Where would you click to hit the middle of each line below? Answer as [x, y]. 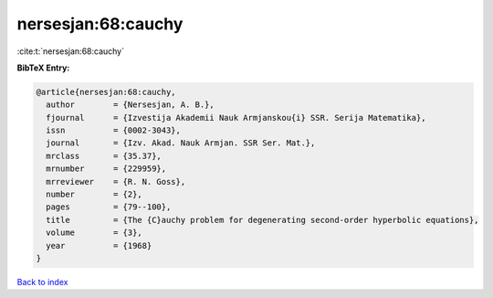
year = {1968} [99, 245]
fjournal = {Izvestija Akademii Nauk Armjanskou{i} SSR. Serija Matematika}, [236, 117]
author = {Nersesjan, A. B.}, [130, 105]
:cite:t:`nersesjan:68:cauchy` [71, 51]
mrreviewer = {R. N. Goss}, [116, 181]
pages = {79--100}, [109, 207]
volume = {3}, [94, 233]
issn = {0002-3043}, [114, 131]
